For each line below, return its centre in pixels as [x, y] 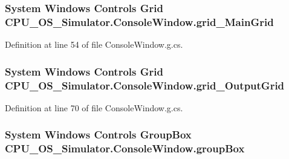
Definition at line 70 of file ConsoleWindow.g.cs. [94, 107]
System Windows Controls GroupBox [98, 135]
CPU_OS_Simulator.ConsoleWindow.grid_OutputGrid [145, 85]
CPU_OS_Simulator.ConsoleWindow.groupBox [125, 148]
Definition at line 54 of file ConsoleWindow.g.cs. [94, 44]
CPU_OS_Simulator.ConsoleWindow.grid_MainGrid [139, 21]
